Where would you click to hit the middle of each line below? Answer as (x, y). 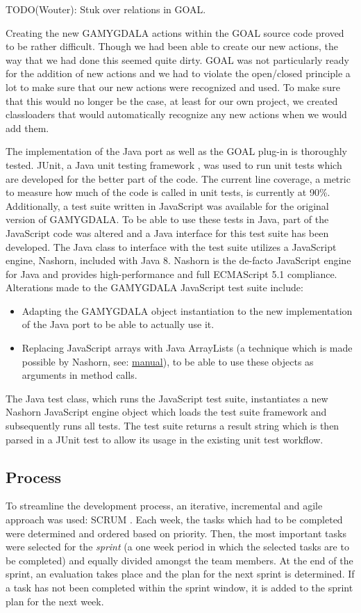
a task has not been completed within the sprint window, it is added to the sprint (179, 587)
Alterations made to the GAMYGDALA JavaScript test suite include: (154, 287)
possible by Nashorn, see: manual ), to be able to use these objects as (168, 361)
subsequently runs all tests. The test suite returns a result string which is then (173, 426)
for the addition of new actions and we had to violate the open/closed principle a (178, 73)
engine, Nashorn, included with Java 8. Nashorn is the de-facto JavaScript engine (178, 260)
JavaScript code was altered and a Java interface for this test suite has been (167, 232)
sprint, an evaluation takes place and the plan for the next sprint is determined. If (180, 574)
